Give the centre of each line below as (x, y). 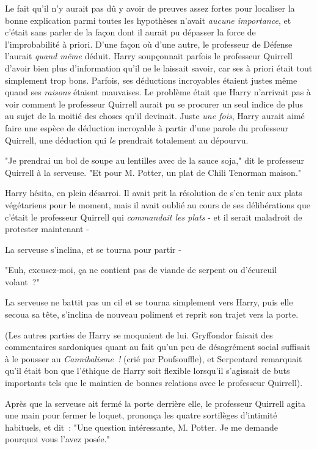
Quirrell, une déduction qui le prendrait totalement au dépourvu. (127, 140)
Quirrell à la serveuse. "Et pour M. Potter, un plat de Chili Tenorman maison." (153, 172)
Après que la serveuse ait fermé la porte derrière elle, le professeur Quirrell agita (155, 403)
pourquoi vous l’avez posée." (57, 439)
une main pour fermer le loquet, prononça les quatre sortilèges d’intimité (141, 415)
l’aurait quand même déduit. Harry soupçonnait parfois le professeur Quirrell (149, 56)
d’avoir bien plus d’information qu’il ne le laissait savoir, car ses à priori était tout (159, 68)
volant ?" (22, 281)
